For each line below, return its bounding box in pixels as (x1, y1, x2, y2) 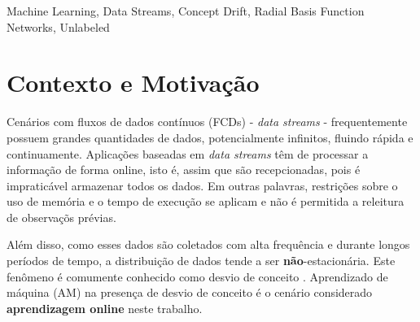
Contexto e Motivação (7, 66, 260, 99)
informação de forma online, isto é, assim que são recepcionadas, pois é (7, 161, 361, 178)
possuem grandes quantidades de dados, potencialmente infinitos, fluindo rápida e (7, 128, 413, 146)
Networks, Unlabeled (7, 18, 110, 35)
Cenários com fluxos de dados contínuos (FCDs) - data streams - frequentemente (7, 113, 408, 130)
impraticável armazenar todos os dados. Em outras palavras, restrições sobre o (7, 176, 398, 194)
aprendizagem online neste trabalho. (7, 299, 203, 316)
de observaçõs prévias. (7, 208, 116, 225)
